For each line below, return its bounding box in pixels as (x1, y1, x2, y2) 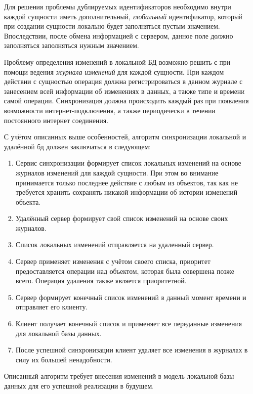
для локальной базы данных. (15, 328, 102, 338)
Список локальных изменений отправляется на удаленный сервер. (15, 239, 214, 250)
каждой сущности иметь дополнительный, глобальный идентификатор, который (4, 11, 243, 21)
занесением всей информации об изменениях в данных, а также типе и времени (4, 86, 245, 96)
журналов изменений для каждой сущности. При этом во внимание (15, 167, 218, 177)
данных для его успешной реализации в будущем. (4, 381, 154, 391)
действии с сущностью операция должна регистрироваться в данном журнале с (4, 76, 243, 87)
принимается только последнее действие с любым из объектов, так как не (15, 177, 238, 187)
